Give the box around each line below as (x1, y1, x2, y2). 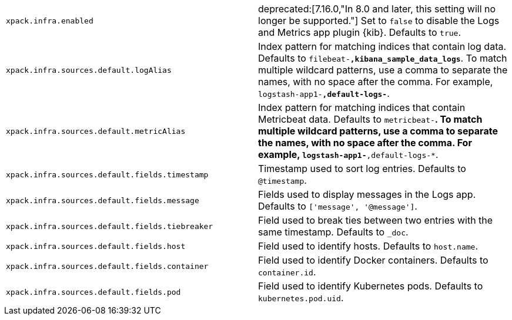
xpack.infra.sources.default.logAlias (6, 65, 172, 75)
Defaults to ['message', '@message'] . (258, 200, 417, 212)
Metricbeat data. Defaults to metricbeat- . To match (258, 113, 483, 125)
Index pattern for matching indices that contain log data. (258, 41, 507, 52)
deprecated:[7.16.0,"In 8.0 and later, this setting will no (258, 3, 496, 15)
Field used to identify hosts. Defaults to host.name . (258, 240, 478, 252)
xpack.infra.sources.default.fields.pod (6, 287, 181, 297)
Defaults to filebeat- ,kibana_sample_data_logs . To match (258, 52, 507, 64)
